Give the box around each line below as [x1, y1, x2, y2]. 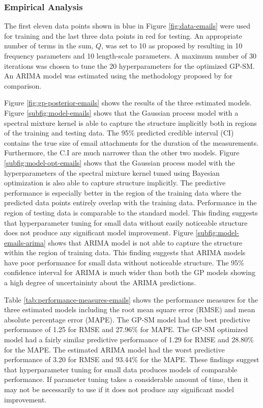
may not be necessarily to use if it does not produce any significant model [4, 384, 234, 394]
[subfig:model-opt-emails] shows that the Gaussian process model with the [4, 157, 235, 168]
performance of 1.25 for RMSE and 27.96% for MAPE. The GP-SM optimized [4, 324, 248, 335]
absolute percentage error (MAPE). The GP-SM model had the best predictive [4, 314, 250, 324]
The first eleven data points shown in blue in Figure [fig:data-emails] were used [4, 20, 251, 31]
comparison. [4, 80, 42, 91]
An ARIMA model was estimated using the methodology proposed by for [4, 70, 232, 81]
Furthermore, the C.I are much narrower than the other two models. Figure [4, 147, 240, 158]
